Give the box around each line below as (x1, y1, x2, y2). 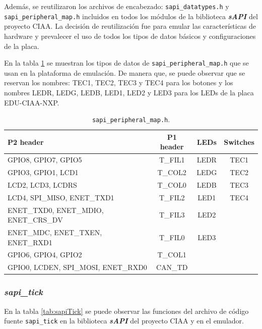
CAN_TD (156, 262, 188, 272)
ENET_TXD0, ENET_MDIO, (8, 204, 104, 215)
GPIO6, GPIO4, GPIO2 (8, 249, 82, 260)
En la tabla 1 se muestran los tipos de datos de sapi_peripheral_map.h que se (4, 58, 249, 68)
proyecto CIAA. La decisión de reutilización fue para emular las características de (4, 21, 256, 31)
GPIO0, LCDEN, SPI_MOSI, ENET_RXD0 (8, 262, 147, 272)
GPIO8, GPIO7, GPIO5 (8, 154, 82, 165)
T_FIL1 (159, 154, 185, 165)
